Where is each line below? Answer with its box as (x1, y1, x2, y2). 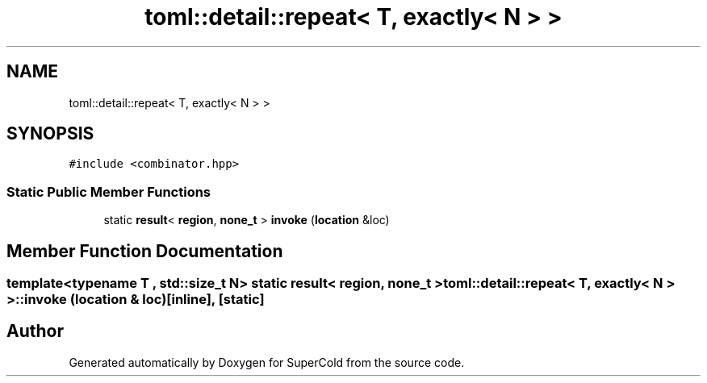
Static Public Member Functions (6, 183, 211, 200)
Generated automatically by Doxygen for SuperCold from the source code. (69, 355, 465, 369)
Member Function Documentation (6, 240, 283, 261)
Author (6, 321, 64, 342)
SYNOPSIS (6, 123, 94, 144)
